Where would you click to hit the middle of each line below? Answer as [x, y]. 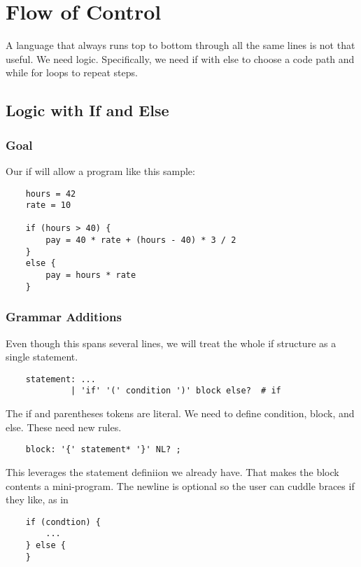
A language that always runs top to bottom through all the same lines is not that [180, 45]
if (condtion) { [63, 522]
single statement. [42, 357]
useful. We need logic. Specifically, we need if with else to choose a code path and [180, 58]
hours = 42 [51, 194]
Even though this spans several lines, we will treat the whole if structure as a [171, 343]
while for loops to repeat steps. [72, 72]
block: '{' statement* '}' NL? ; [103, 450]
